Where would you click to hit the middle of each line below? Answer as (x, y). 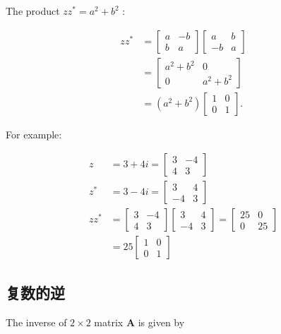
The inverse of (36, 322)
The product (33, 11)
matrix (109, 322)
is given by (161, 322)
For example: (34, 134)
